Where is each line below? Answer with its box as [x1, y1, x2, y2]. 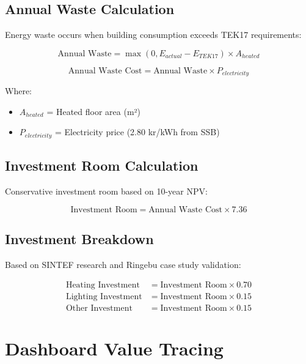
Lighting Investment [65, 292, 142, 301]
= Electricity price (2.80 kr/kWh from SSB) [54, 125, 220, 138]
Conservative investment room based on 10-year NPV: [5, 185, 208, 198]
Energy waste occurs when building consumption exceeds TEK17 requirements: [5, 28, 302, 41]
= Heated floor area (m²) [46, 105, 141, 117]
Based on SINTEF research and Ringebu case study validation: [5, 258, 241, 270]
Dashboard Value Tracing [5, 335, 224, 360]
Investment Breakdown [5, 229, 154, 248]
